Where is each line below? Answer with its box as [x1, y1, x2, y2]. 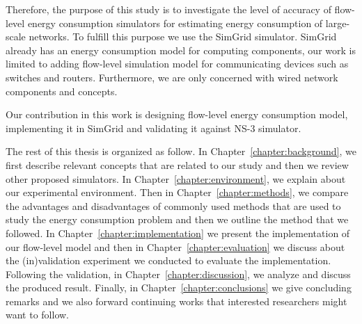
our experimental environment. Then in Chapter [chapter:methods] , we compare [6, 185, 349, 200]
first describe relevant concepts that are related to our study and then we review [6, 157, 349, 172]
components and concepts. [6, 83, 118, 98]
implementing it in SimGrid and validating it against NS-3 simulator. [6, 120, 301, 135]
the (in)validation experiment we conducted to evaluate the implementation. [6, 253, 331, 268]
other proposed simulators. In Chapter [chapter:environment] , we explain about [6, 171, 346, 186]
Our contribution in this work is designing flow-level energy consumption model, [6, 107, 348, 122]
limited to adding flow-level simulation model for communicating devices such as [6, 56, 349, 71]
